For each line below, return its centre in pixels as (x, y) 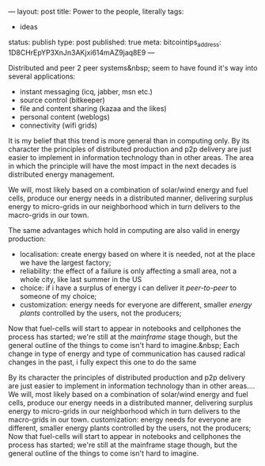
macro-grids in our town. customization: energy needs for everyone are (125, 419)
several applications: (42, 76)
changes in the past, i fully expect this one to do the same (102, 362)
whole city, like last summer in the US (81, 279)
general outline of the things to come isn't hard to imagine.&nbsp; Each (124, 345)
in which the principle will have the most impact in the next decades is (123, 166)
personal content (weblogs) (65, 116)
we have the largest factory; (65, 262)
